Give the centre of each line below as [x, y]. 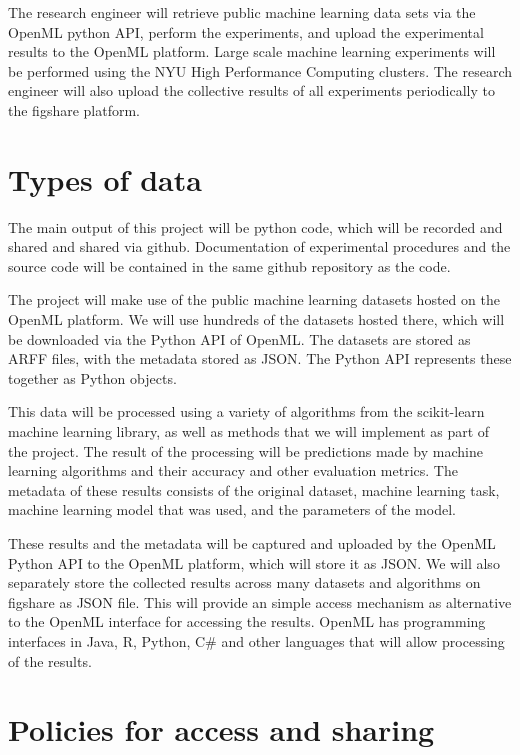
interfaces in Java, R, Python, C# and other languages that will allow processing [256, 640]
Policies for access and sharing [221, 729]
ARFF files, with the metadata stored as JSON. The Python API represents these [260, 358]
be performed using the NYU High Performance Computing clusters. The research [260, 70]
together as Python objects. [92, 377]
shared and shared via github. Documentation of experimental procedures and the [259, 246]
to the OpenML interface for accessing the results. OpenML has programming [247, 621]
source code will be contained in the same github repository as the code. [229, 265]
